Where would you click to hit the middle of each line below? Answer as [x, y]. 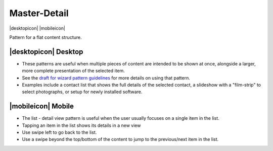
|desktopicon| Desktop [46, 52]
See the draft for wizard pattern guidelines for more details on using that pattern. [106, 78]
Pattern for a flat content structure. [45, 37]
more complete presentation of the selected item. [73, 71]
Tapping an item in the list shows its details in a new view [81, 125]
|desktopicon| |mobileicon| [37, 28]
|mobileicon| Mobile [42, 106]
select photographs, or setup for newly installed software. [82, 92]
